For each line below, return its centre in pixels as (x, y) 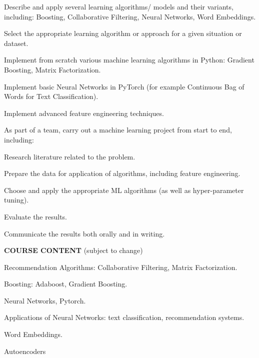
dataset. (16, 43)
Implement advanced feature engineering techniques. (84, 113)
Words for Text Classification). (51, 96)
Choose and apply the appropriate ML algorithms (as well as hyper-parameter (124, 190)
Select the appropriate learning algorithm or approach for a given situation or (123, 33)
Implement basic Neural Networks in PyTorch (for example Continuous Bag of (124, 86)
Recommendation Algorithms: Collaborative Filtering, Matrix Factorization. (121, 267)
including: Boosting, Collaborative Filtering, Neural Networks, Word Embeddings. (130, 16)
